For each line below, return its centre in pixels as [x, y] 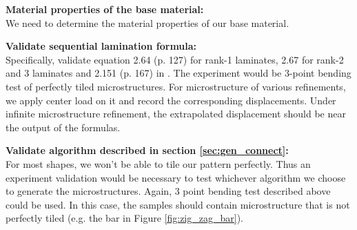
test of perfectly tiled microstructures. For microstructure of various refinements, [176, 86]
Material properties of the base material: [105, 9]
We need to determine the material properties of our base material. [147, 22]
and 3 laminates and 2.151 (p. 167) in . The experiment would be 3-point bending [178, 73]
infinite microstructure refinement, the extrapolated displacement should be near [176, 114]
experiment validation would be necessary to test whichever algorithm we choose [176, 177]
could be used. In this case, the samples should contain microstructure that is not [178, 204]
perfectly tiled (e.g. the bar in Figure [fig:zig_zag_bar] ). [124, 218]
